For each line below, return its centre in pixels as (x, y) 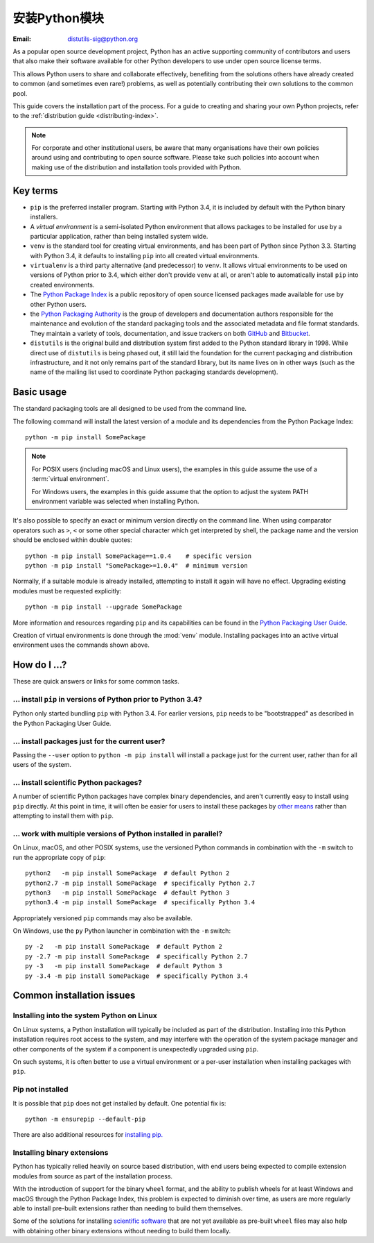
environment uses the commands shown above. (81, 645)
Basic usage (40, 392)
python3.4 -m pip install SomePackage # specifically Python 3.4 (140, 903)
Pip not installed (41, 1090)
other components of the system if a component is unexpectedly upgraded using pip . (136, 1049)
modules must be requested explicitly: (67, 591)
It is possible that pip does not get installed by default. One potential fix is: (119, 1103)
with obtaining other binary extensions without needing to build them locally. (122, 1231)
